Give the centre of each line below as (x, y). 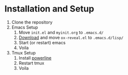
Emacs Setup (25, 27)
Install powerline (35, 58)
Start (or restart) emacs (42, 42)
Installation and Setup (50, 9)
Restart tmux (31, 63)
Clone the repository (32, 22)
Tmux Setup (23, 53)
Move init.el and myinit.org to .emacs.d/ (61, 32)
